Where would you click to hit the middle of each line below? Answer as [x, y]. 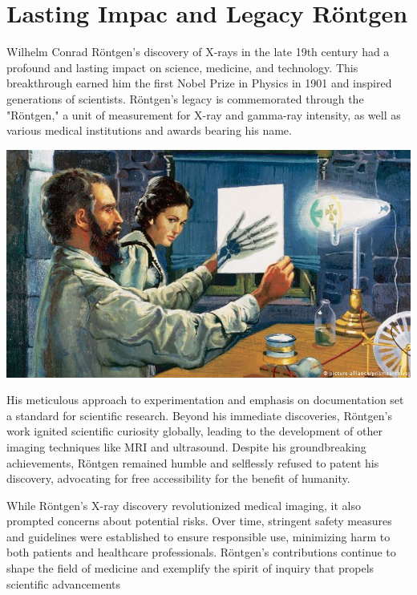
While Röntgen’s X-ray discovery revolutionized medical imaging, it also [184, 505]
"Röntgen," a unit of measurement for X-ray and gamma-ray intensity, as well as [204, 114]
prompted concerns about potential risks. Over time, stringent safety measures [199, 521]
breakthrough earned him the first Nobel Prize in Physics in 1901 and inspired [199, 83]
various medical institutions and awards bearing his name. [149, 130]
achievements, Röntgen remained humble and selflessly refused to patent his [193, 462]
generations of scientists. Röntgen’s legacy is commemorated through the [185, 98]
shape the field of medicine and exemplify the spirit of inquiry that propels [190, 568]
